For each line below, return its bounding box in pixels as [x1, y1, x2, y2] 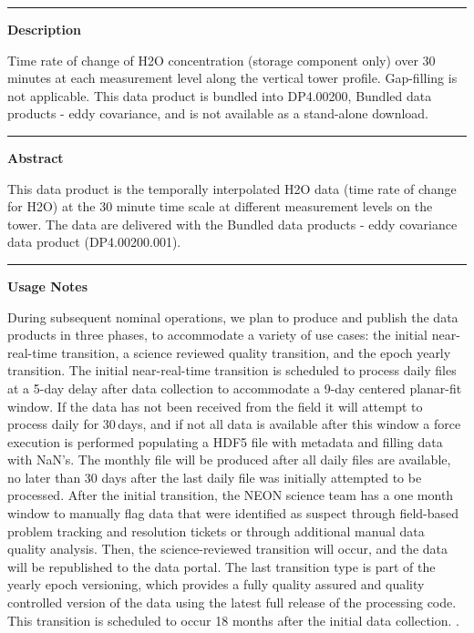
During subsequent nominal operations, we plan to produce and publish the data [7, 307, 459, 326]
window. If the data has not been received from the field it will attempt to [7, 396, 423, 415]
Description [7, 20, 82, 38]
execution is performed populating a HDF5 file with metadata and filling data [7, 432, 443, 451]
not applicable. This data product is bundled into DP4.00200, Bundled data [7, 86, 432, 105]
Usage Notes [7, 276, 88, 295]
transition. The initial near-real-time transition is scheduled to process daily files [7, 361, 457, 380]
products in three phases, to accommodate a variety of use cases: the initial [7, 325, 428, 344]
